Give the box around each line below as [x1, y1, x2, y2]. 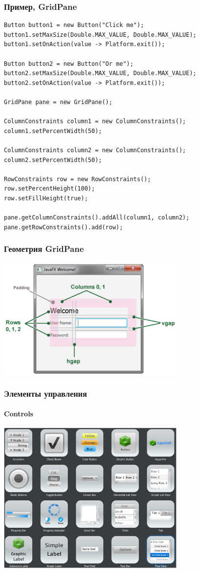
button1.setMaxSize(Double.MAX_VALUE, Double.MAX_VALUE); [4, 31, 197, 38]
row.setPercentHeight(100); [4, 185, 95, 192]
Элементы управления [4, 387, 87, 400]
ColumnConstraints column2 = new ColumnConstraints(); [4, 146, 186, 154]
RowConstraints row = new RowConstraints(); [4, 175, 151, 183]
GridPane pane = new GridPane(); [4, 98, 112, 106]
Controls [4, 408, 33, 418]
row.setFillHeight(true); [4, 194, 88, 202]
